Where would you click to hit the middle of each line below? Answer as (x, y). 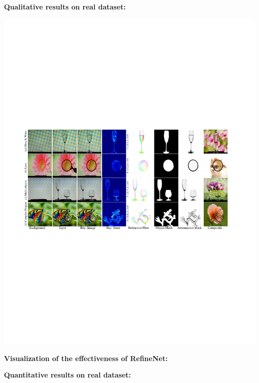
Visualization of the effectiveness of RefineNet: (86, 358)
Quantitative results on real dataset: (67, 375)
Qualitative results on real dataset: (65, 6)
